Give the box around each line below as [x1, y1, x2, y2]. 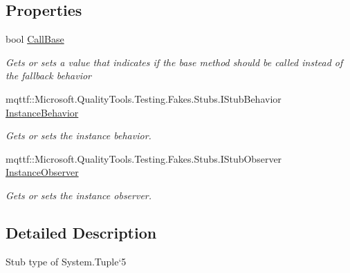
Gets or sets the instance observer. [6, 188, 152, 202]
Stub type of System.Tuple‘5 [6, 254, 127, 268]
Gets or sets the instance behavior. [6, 128, 151, 143]
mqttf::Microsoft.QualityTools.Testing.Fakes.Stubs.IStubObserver [6, 151, 282, 165]
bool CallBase [6, 32, 64, 46]
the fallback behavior [6, 68, 91, 83]
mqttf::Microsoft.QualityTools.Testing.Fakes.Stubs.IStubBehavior [6, 91, 282, 105]
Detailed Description [6, 221, 157, 243]
